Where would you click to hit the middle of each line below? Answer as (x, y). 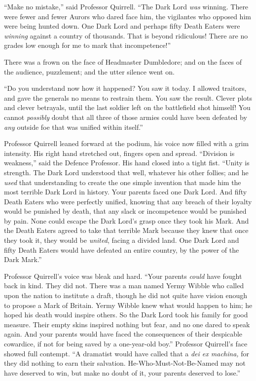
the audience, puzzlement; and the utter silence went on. (89, 71)
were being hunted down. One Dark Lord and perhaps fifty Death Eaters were (122, 26)
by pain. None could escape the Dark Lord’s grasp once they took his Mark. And (127, 220)
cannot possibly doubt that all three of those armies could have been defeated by (126, 117)
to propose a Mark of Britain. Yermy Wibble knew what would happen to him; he (128, 305)
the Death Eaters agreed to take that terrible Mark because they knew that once (126, 230)
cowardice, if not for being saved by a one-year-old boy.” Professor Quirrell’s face (126, 343)
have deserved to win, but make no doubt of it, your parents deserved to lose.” (122, 372)
